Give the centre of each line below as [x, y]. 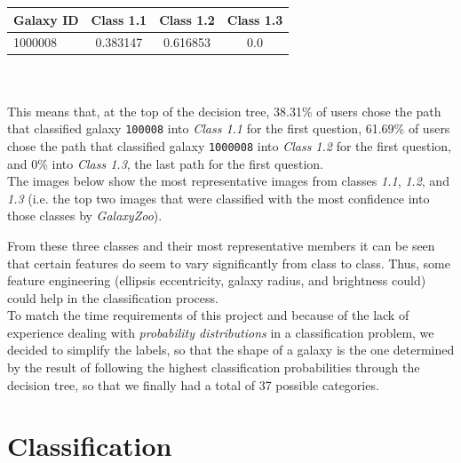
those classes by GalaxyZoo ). [85, 216]
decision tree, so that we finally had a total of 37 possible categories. [193, 384]
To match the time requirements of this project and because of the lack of [208, 315]
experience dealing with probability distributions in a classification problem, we [221, 332]
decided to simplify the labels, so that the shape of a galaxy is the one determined [231, 350]
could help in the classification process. [113, 297]
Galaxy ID [46, 19]
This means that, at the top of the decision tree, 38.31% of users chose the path [224, 111]
